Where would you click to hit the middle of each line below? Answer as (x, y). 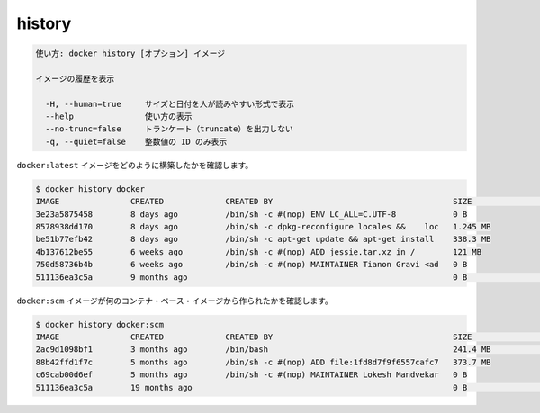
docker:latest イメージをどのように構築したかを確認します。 (135, 165)
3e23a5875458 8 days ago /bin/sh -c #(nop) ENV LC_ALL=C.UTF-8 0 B (252, 214)
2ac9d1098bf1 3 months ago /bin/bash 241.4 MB (263, 350)
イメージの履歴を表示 (75, 78)
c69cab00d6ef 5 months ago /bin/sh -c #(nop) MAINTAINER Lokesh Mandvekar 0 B (252, 375)
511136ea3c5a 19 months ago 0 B (252, 387)
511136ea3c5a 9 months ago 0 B (252, 277)
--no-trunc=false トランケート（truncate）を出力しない (169, 129)
